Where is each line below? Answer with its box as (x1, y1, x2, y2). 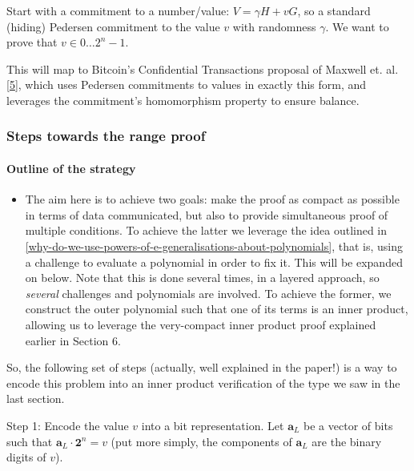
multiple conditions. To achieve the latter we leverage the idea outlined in (25, 222, 388, 239)
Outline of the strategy (6, 160, 136, 176)
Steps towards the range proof (6, 126, 206, 146)
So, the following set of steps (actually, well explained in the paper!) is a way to (6, 359, 397, 376)
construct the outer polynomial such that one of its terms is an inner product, (25, 300, 408, 317)
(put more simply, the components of (111, 433, 292, 449)
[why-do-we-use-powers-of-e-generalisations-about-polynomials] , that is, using (25, 237, 403, 254)
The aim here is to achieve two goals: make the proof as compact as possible (25, 191, 400, 207)
